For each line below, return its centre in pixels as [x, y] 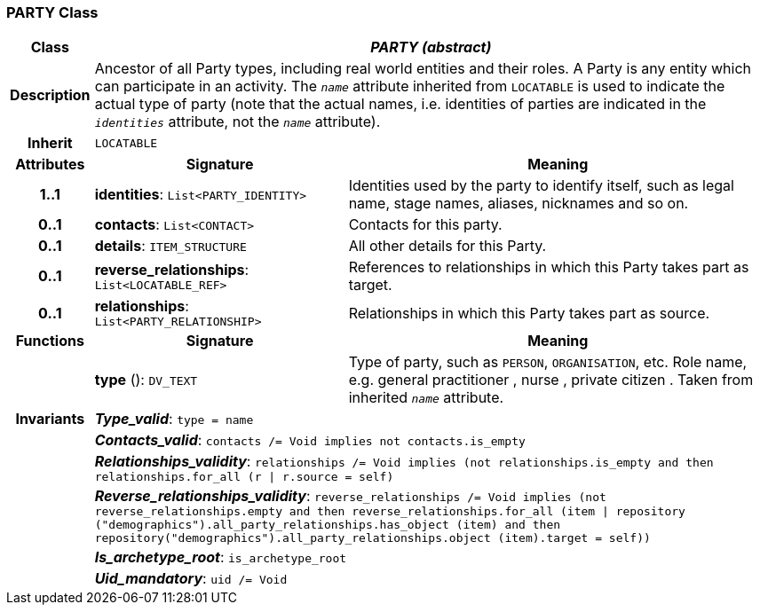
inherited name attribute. [426, 398]
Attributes [50, 165]
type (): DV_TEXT [146, 380]
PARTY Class [52, 12]
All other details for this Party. [447, 246]
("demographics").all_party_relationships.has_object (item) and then [328, 525]
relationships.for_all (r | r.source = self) [244, 477]
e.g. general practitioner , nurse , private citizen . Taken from [551, 380]
